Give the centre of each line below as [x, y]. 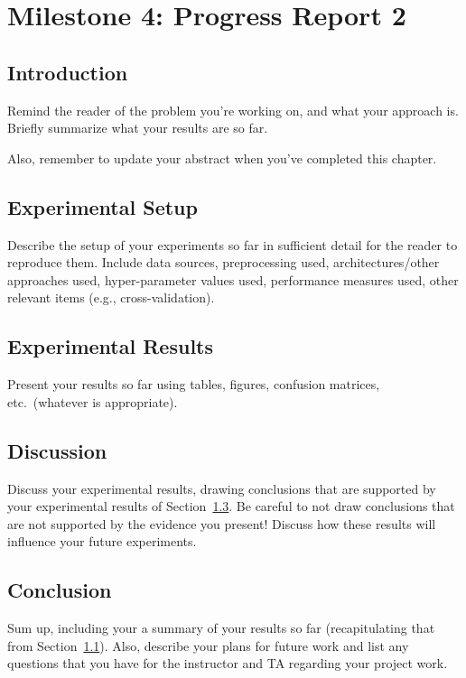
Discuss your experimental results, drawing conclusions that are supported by [222, 488]
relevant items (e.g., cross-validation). [111, 297]
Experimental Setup [103, 206]
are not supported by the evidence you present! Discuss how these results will [222, 523]
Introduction [68, 72]
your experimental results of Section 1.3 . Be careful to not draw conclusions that [231, 506]
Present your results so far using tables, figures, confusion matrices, [194, 384]
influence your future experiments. [102, 541]
